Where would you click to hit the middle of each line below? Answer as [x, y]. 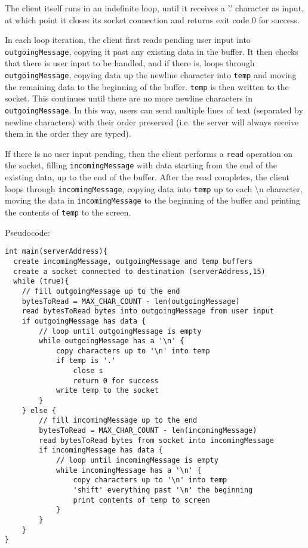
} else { [39, 410]
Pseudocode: [27, 232]
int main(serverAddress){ [56, 252]
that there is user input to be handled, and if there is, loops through [130, 63]
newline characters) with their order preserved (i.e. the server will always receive [152, 121]
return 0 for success [116, 381]
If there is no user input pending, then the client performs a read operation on [149, 153]
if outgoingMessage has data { [84, 321]
